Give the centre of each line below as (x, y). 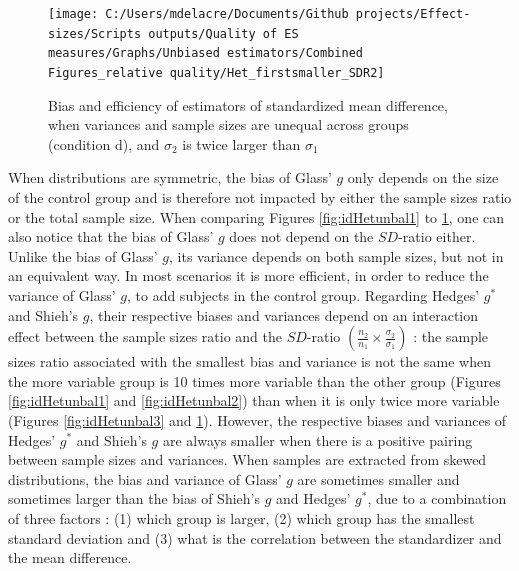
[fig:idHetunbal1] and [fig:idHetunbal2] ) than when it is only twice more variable (254, 400)
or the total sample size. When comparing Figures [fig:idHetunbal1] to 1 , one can (256, 216)
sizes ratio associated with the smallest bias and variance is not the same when (249, 361)
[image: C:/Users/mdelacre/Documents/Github (198, 14)
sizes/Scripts (95, 33)
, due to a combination (437, 498)
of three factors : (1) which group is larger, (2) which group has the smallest (241, 517)
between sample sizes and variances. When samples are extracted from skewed (247, 459)
